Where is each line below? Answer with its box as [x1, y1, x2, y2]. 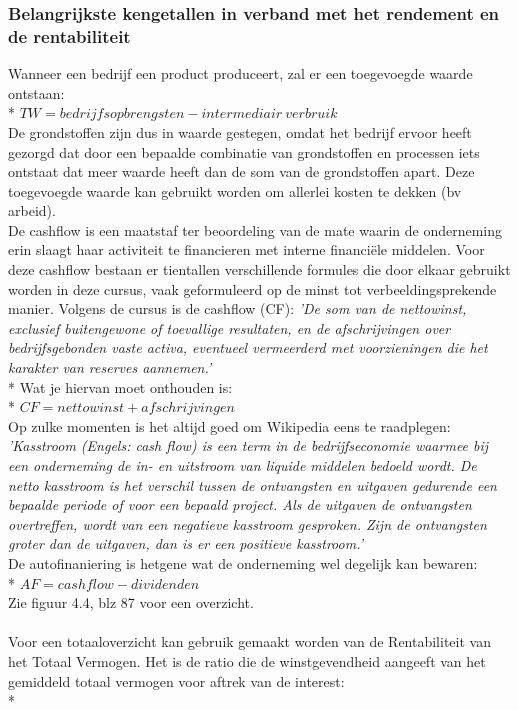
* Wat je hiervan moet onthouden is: [8, 376, 233, 397]
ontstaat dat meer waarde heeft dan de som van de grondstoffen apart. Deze [8, 161, 475, 182]
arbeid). [8, 200, 56, 221]
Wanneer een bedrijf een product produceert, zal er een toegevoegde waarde [8, 63, 473, 84]
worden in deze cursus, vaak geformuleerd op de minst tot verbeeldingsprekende [8, 278, 497, 299]
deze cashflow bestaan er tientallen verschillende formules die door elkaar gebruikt [8, 259, 511, 280]
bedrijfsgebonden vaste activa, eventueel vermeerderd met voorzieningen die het [8, 337, 488, 358]
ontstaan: [8, 82, 65, 103]
